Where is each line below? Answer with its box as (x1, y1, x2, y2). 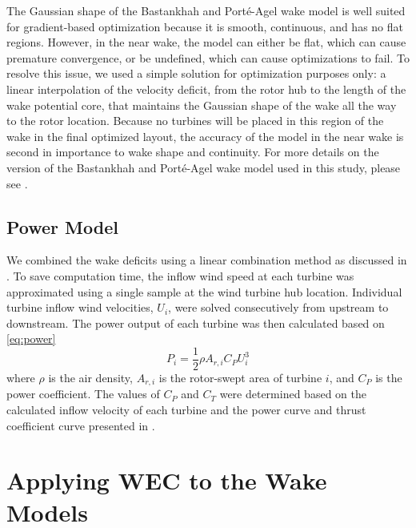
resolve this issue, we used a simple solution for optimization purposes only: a (6, 65, 386, 82)
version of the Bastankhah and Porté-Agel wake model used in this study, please (6, 159, 401, 175)
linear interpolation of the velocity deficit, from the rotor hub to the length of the (6, 80, 406, 97)
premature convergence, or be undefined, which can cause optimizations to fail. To (6, 49, 410, 66)
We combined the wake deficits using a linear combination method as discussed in (6, 252, 407, 268)
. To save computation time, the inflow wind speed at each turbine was (6, 267, 354, 284)
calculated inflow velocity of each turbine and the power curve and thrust (6, 401, 366, 417)
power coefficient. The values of (6, 385, 160, 402)
